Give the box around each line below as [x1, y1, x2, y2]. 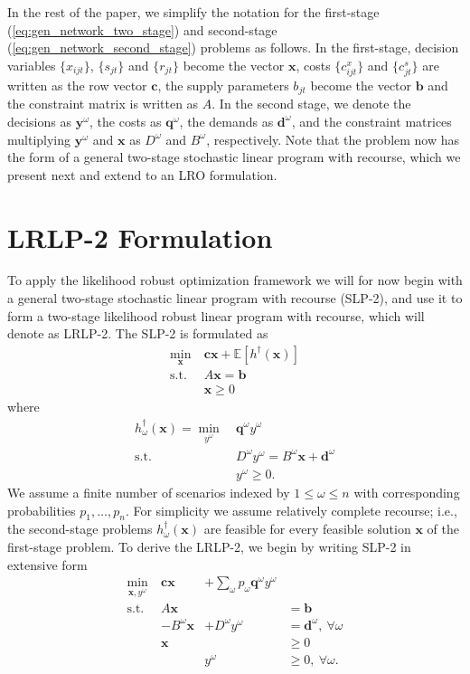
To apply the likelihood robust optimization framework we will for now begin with [7, 271, 463, 290]
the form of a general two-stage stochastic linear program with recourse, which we [7, 147, 461, 166]
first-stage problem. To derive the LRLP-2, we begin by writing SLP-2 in [7, 536, 411, 555]
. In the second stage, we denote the [211, 94, 411, 113]
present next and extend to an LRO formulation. [7, 165, 277, 184]
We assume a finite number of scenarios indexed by [7, 482, 290, 501]
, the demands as [179, 111, 274, 130]
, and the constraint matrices [291, 111, 452, 130]
